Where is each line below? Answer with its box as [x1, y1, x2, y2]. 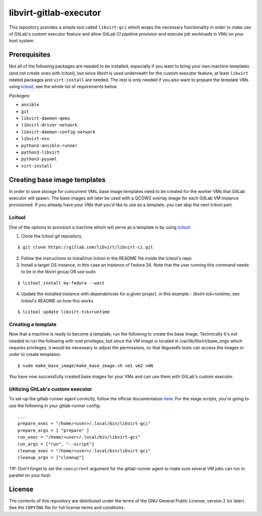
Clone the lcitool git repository [21, 233, 82, 239]
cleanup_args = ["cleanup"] [17, 455, 84, 461]
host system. [9, 38, 35, 44]
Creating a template [9, 321, 57, 328]
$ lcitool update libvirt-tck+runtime [17, 309, 110, 315]
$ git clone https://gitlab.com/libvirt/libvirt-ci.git [17, 245, 153, 250]
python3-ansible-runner [21, 142, 78, 148]
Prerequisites [9, 51, 50, 59]
